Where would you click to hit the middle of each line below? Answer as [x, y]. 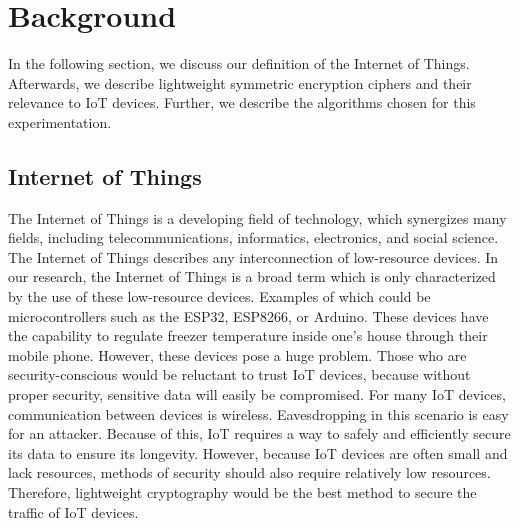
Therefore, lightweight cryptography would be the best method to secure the [242, 492]
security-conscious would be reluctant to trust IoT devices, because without [239, 374]
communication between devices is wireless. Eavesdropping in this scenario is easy [258, 413]
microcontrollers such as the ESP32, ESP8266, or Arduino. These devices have [248, 315]
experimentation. [60, 121]
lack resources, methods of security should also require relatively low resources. [249, 472]
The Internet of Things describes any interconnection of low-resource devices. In [253, 256]
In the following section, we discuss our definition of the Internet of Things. [239, 63]
